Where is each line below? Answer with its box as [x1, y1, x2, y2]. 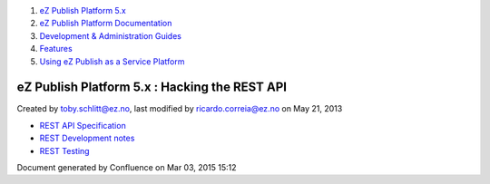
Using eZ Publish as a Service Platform [39, 55, 185, 67]
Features [39, 44, 73, 54]
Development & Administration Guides [39, 30, 181, 41]
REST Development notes [39, 132, 135, 144]
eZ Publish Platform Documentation [39, 18, 172, 29]
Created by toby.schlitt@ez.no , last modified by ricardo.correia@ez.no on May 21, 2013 [16, 103, 343, 114]
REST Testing [39, 145, 90, 156]
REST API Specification [39, 120, 126, 131]
